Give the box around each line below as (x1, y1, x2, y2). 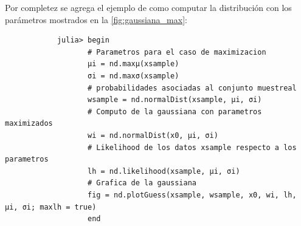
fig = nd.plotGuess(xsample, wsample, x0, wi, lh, (88, 190, 297, 199)
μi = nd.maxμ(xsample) (88, 60, 179, 69)
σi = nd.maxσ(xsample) (88, 71, 179, 80)
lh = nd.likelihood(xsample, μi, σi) (88, 166, 240, 176)
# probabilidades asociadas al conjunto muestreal (88, 83, 297, 92)
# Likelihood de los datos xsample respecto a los (88, 143, 297, 152)
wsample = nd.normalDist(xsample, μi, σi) (88, 95, 262, 104)
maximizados (5, 119, 53, 128)
